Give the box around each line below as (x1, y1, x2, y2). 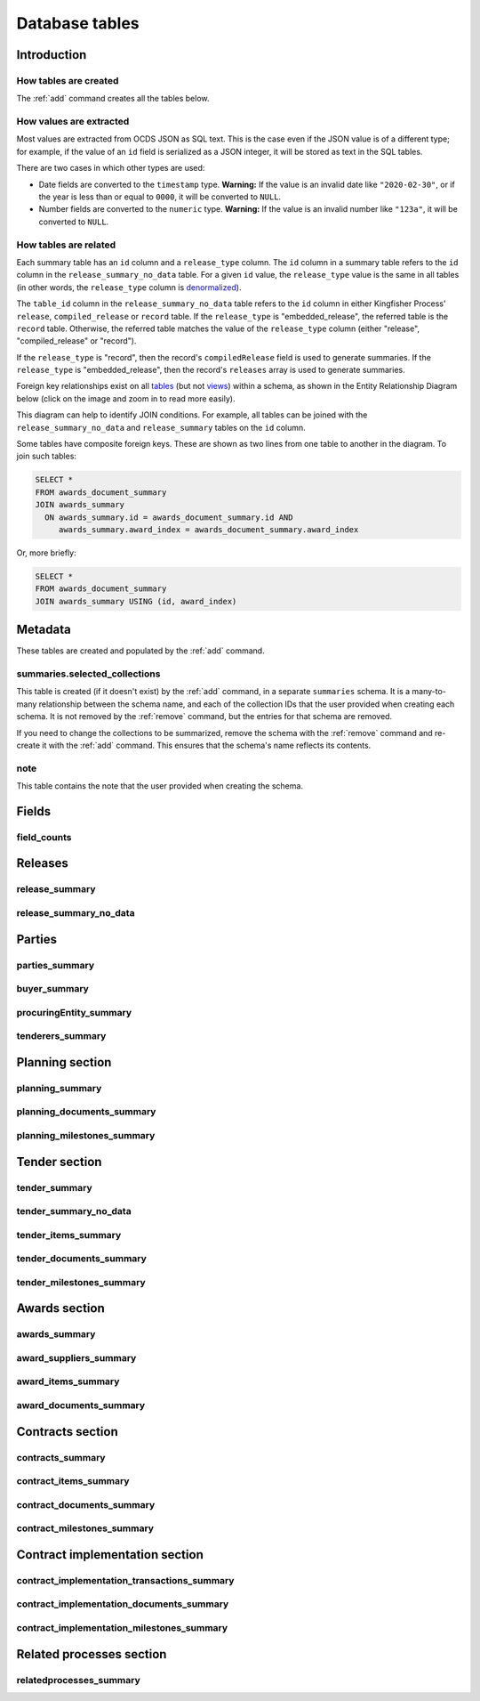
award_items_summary (16, 1375, 120, 1388)
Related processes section (16, 1647, 167, 1662)
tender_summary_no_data (16, 1205, 132, 1218)
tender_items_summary (16, 1228, 122, 1241)
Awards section (16, 1300, 106, 1316)
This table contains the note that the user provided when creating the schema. (16, 781, 304, 791)
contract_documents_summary (16, 1498, 156, 1511)
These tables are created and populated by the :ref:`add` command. (16, 645, 266, 656)
